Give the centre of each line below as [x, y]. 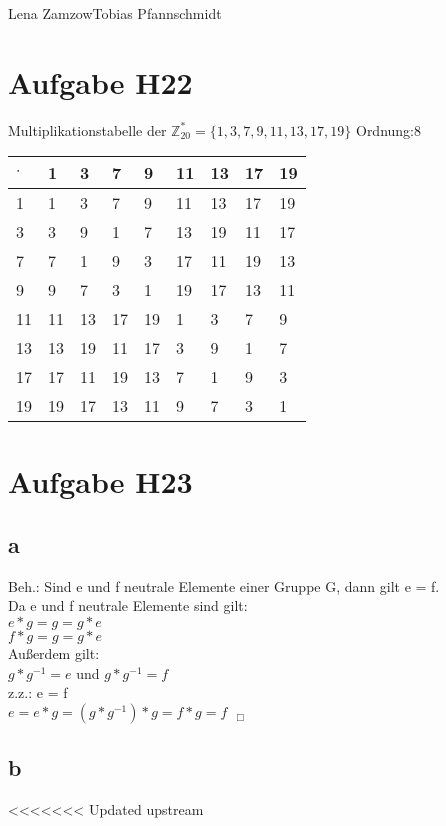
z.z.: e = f [38, 692]
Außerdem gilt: [54, 653]
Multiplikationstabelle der [87, 129]
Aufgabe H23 [100, 480]
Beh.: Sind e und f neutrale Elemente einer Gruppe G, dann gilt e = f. [224, 585]
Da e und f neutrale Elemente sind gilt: [128, 605]
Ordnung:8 [388, 129]
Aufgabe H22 [100, 81]
